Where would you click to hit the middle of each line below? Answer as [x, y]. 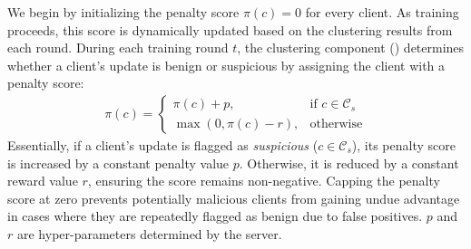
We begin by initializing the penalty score [123, 12]
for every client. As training [382, 12]
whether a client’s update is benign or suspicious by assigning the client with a [226, 65]
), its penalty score [403, 145]
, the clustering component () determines [351, 48]
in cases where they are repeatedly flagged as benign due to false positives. [215, 216]
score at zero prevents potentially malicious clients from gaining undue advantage [234, 198]
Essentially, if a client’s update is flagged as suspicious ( [163, 145]
